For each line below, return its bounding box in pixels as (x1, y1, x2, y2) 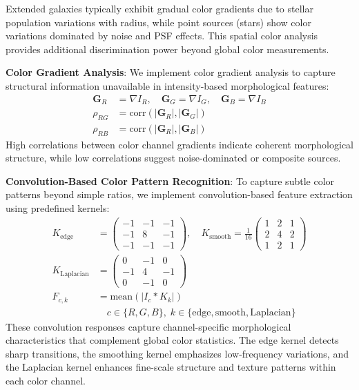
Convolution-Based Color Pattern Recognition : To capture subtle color (6, 173, 335, 188)
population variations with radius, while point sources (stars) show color (6, 14, 311, 29)
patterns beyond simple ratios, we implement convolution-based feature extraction (6, 187, 353, 202)
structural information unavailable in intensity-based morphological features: (6, 78, 329, 92)
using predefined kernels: (6, 201, 110, 215)
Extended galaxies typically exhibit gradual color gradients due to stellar (6, 1, 313, 15)
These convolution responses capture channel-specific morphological (6, 319, 291, 333)
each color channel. (6, 373, 86, 387)
